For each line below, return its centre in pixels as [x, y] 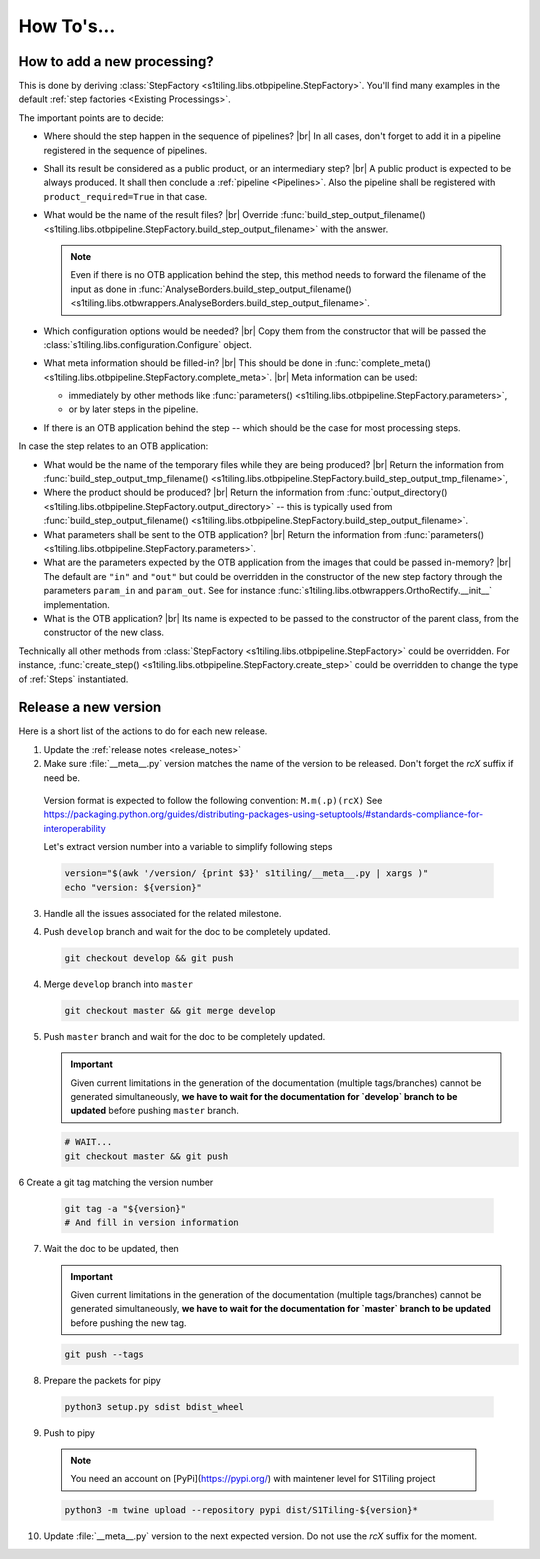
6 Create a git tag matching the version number [116, 1182]
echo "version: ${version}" [133, 887]
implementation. [76, 604]
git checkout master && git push [146, 1156]
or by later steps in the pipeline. [133, 409]
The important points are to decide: [91, 117]
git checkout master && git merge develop [170, 1010]
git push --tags [104, 1354]
